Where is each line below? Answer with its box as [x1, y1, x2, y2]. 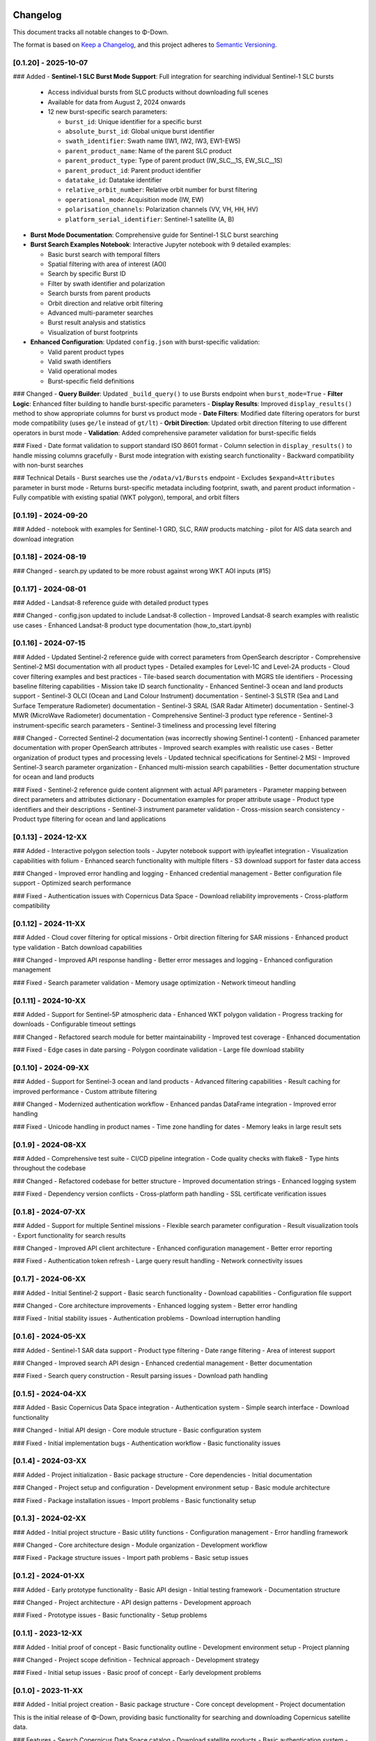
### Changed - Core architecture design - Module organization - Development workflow [13, 1541, 268, 1549]
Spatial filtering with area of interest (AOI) [47, 260, 167, 268]
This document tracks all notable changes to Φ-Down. [13, 28, 169, 36]
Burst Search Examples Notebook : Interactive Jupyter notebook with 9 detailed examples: [30, 240, 291, 249]
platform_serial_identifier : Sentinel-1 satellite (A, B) [65, 214, 235, 223]
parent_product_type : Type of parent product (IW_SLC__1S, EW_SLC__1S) [65, 157, 283, 165]
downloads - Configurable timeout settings [13, 1020, 136, 1029]
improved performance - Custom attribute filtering [13, 1087, 157, 1095]
